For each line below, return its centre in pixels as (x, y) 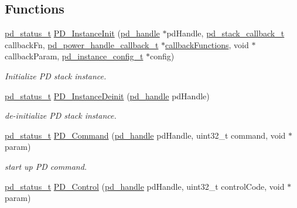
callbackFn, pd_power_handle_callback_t (82, 44)
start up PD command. (46, 166)
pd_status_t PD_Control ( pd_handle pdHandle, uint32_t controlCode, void (145, 186)
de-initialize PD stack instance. (61, 115)
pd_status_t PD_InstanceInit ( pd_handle (82, 33)
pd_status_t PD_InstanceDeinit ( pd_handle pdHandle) (107, 95)
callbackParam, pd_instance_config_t (74, 56)
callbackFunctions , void (207, 44)
